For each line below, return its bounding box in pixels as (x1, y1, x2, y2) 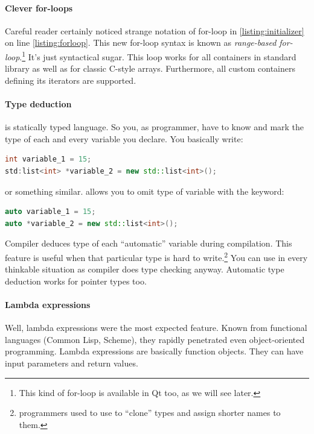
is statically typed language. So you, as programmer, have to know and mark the (5, 121, 304, 133)
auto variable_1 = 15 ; (5, 207, 96, 216)
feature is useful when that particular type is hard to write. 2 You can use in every (5, 249, 308, 263)
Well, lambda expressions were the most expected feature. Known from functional (5, 321, 307, 334)
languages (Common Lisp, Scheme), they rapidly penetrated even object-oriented (5, 333, 305, 345)
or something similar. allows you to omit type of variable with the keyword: (5, 184, 284, 197)
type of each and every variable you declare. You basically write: (5, 132, 243, 145)
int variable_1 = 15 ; (5, 155, 92, 164)
